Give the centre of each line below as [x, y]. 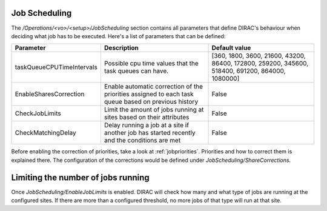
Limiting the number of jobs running [80, 177]
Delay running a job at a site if [147, 126]
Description [121, 48]
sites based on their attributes [147, 117]
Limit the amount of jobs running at [154, 110]
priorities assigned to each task [149, 94]
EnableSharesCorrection [50, 94]
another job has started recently [150, 133]
